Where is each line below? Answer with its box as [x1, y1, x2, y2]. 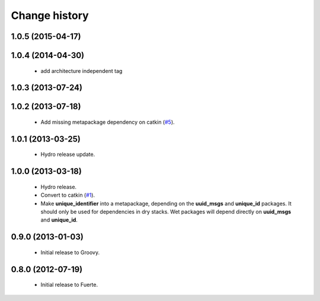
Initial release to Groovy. [40, 249, 100, 256]
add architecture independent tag [40, 67, 123, 74]
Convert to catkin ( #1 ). [40, 191, 95, 198]
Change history [11, 9, 89, 22]
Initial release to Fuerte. [40, 281, 98, 289]
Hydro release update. [40, 151, 95, 158]
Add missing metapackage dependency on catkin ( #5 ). [40, 119, 175, 126]
